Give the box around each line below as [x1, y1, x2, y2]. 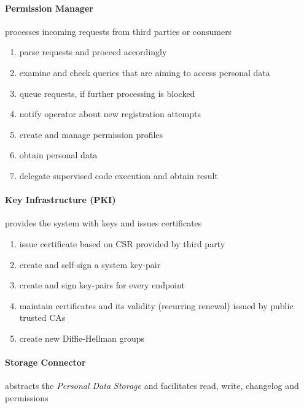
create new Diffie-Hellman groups [19, 331, 145, 344]
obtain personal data [19, 148, 98, 161]
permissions [5, 391, 49, 404]
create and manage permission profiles [19, 128, 163, 140]
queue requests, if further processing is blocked [19, 87, 195, 99]
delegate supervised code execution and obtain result [19, 169, 218, 182]
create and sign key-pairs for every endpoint [19, 279, 185, 291]
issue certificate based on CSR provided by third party [19, 237, 225, 250]
